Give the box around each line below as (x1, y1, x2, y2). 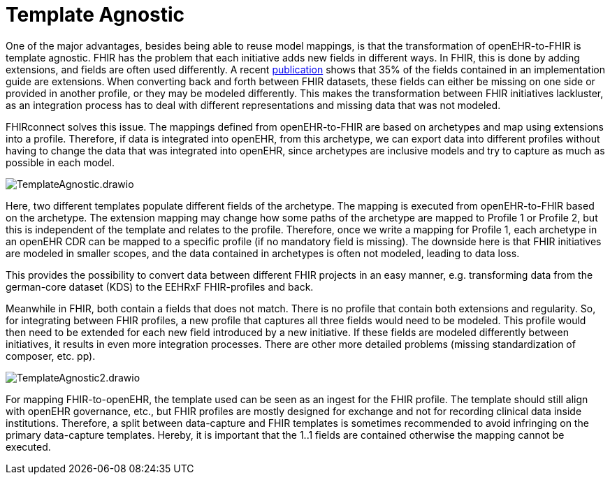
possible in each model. (6, 156, 115, 168)
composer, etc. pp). (6, 349, 96, 362)
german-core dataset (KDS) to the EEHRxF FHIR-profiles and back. (6, 280, 314, 293)
